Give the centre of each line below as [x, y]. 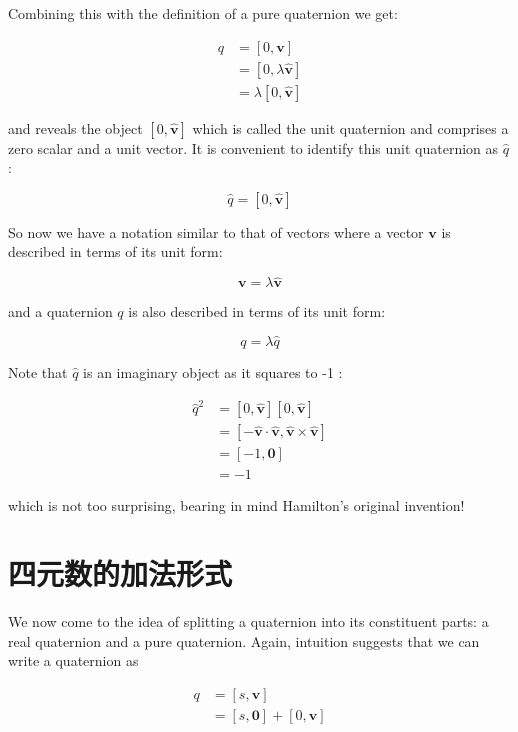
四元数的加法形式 [120, 573]
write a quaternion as [73, 660]
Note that [38, 372]
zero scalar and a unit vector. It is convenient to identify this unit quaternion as [253, 147]
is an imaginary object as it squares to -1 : [213, 372]
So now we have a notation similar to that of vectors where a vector [216, 231]
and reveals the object [75, 127]
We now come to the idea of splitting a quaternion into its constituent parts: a [248, 621]
